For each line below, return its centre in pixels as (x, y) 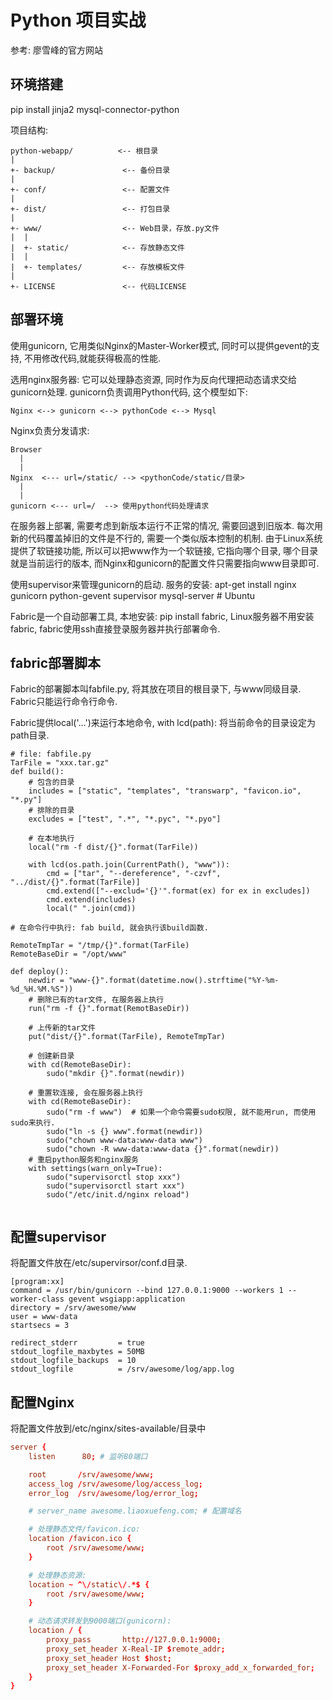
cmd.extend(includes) (91, 900)
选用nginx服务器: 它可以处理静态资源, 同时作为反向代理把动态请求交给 (154, 379)
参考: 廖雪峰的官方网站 (56, 50)
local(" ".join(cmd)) (91, 909)
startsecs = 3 (40, 1326)
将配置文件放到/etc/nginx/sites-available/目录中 (108, 1428)
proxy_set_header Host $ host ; (109, 1658)
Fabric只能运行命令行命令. (64, 702)
